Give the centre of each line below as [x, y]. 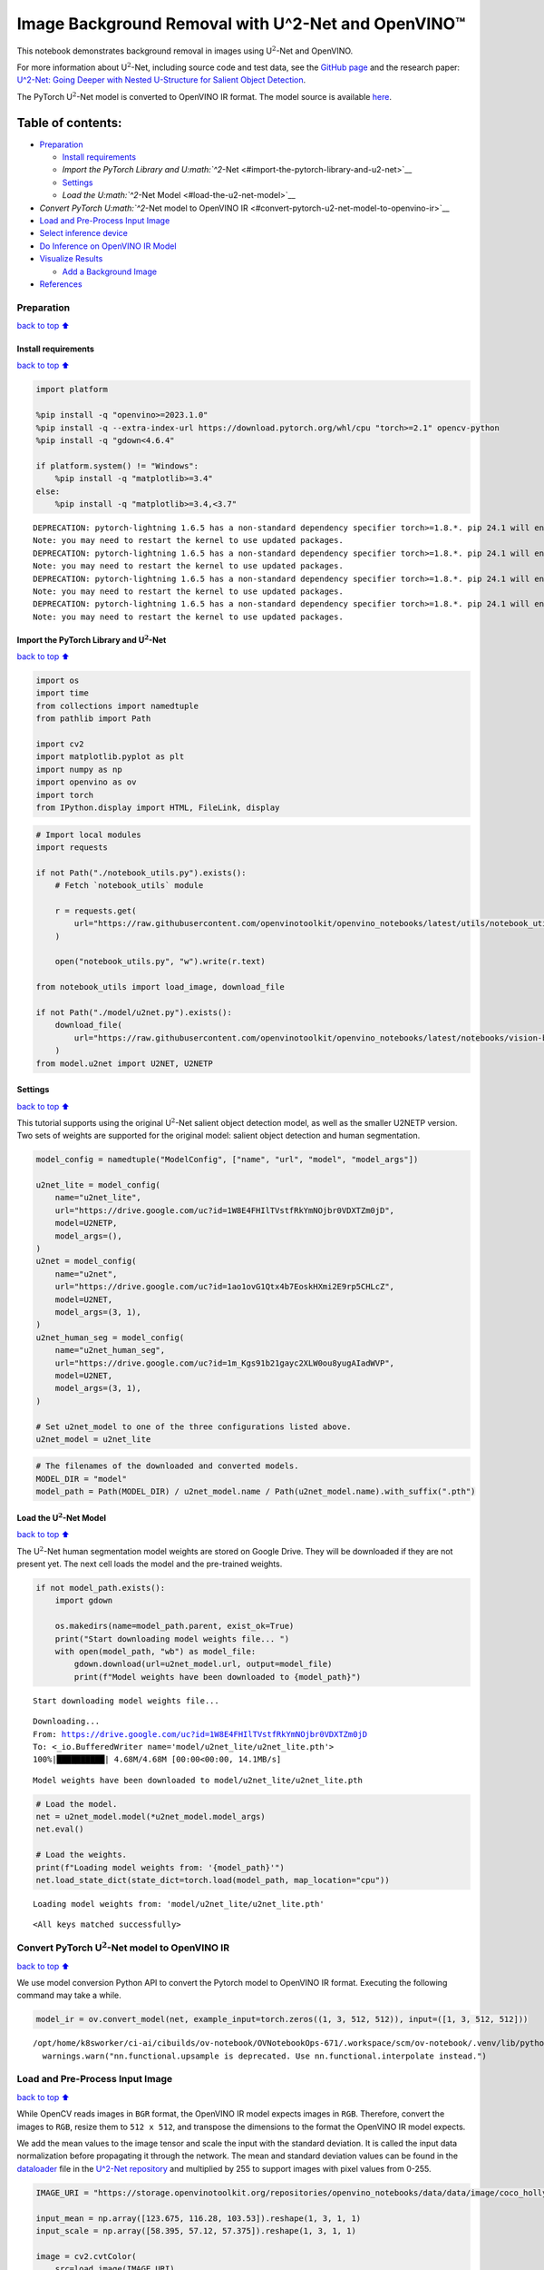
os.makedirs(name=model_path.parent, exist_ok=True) [175, 1626]
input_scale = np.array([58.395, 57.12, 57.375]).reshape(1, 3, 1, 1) [196, 2231]
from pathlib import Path [93, 719]
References [61, 284]
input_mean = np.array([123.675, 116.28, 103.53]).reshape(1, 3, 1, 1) [199, 2218]
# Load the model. [77, 1804]
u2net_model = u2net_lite [93, 1439]
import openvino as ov [86, 782]
